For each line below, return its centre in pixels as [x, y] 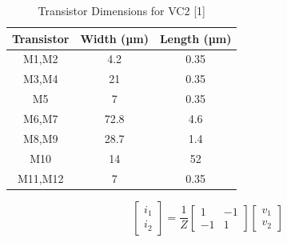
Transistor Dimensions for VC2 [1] [122, 10]
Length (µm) [195, 38]
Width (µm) [114, 38]
